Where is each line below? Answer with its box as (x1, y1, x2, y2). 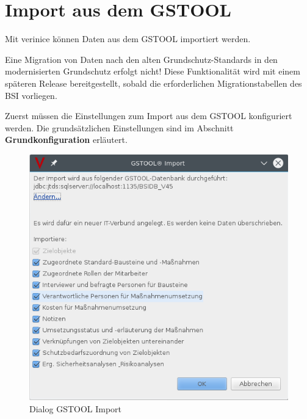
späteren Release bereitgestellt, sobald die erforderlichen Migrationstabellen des (5, 76, 302, 89)
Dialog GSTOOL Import (29, 402, 122, 415)
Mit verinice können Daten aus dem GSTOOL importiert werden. (5, 32, 251, 45)
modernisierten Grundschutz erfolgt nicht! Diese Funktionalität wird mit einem (5, 65, 300, 78)
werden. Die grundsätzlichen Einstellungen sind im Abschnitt (5, 121, 234, 134)
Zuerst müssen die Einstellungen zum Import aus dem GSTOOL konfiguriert (5, 109, 292, 122)
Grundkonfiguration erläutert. (5, 133, 128, 146)
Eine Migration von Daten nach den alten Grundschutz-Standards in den (5, 53, 278, 65)
